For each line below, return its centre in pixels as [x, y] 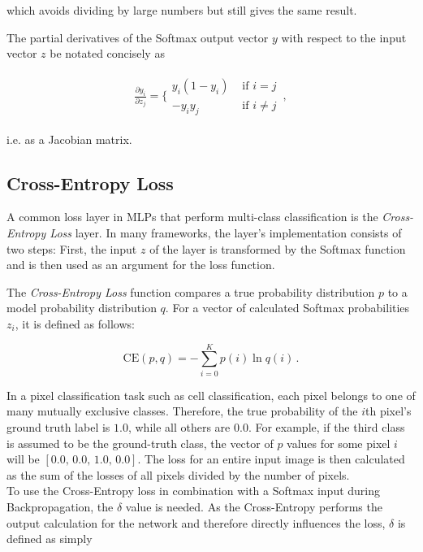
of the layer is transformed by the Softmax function [278, 248]
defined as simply [50, 539]
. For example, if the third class [326, 426]
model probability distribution [82, 308]
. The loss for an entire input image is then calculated [271, 459]
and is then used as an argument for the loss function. [141, 265]
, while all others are [179, 426]
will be [23, 459]
